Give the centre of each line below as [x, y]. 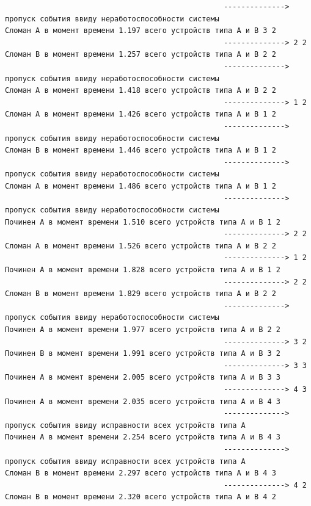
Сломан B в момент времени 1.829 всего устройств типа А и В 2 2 [141, 294]
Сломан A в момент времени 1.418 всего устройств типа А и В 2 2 [141, 91]
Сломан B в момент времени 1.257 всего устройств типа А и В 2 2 [141, 55]
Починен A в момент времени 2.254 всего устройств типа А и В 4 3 [143, 437]
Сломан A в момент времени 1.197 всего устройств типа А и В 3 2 [141, 31]
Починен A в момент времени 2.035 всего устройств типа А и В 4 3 [143, 401]
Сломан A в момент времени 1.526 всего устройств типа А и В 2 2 [141, 246]
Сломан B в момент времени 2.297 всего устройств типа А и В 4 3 [141, 473]
